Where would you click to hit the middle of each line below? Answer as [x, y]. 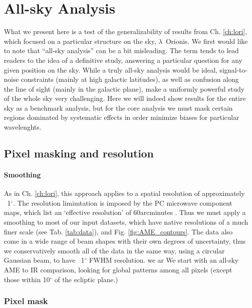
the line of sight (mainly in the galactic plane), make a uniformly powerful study [124, 88]
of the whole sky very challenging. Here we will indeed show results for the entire [125, 98]
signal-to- [233, 69]
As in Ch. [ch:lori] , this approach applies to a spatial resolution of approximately [125, 193]
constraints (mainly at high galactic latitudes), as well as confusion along [130, 79]
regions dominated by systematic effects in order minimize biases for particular [122, 117]
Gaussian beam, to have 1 [44, 260]
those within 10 [27, 279]
